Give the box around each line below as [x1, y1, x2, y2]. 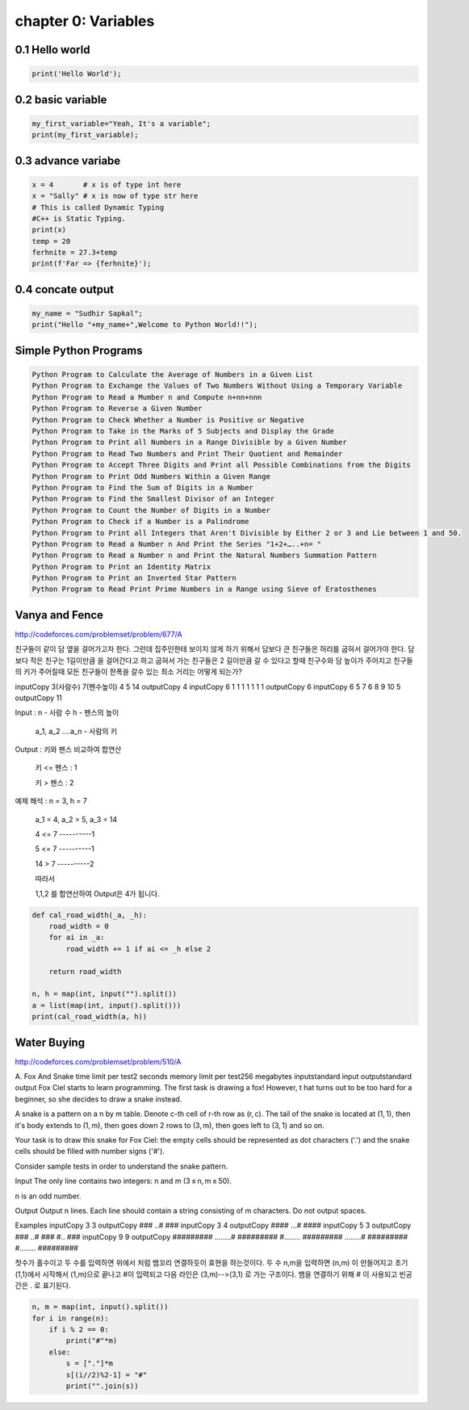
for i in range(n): [31, 1313, 109, 1323]
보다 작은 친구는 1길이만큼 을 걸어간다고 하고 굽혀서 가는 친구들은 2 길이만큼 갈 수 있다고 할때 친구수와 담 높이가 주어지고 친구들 [15, 655, 413, 665]
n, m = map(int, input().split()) [31, 1303, 169, 1311]
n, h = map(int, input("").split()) [31, 989, 178, 999]
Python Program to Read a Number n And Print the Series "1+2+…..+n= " [31, 539, 322, 548]
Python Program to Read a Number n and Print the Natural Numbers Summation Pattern [31, 551, 377, 560]
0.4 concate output [15, 283, 115, 296]
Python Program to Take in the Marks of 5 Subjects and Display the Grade [31, 426, 335, 435]
